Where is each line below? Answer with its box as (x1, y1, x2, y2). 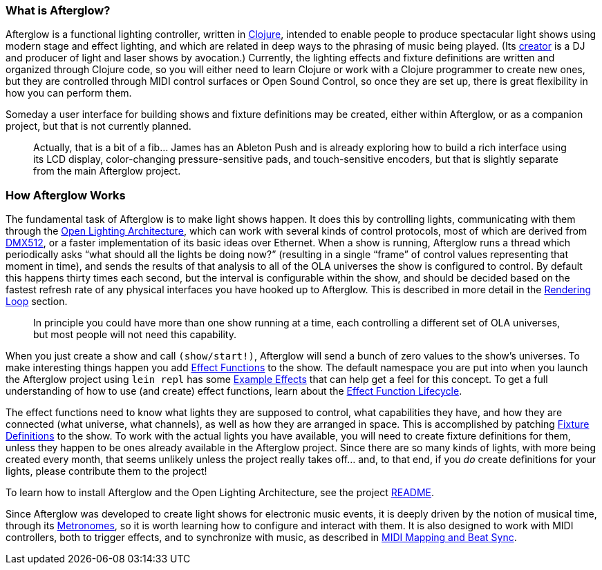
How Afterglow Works (6, 188, 126, 202)
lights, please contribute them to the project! (6, 465, 207, 478)
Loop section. (6, 295, 68, 308)
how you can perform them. (6, 87, 132, 99)
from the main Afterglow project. (33, 165, 181, 177)
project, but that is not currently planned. (6, 120, 191, 132)
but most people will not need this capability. (33, 328, 237, 341)
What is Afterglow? (6, 3, 111, 17)
